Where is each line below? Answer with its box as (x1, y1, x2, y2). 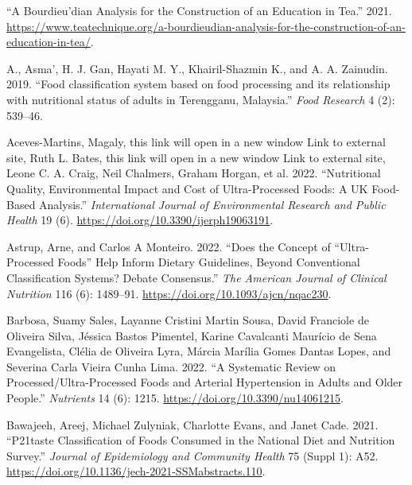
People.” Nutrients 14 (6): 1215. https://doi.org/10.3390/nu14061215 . (6, 390, 344, 406)
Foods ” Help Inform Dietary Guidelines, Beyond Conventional (57, 254, 360, 270)
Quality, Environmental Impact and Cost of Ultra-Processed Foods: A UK (6, 180, 368, 196)
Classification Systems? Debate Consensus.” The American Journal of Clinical (6, 269, 387, 285)
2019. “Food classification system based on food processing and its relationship (6, 76, 391, 92)
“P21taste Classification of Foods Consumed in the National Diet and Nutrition (6, 432, 395, 448)
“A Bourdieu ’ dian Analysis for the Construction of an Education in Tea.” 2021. (6, 2, 392, 18)
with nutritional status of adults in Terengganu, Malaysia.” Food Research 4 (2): (6, 91, 395, 107)
